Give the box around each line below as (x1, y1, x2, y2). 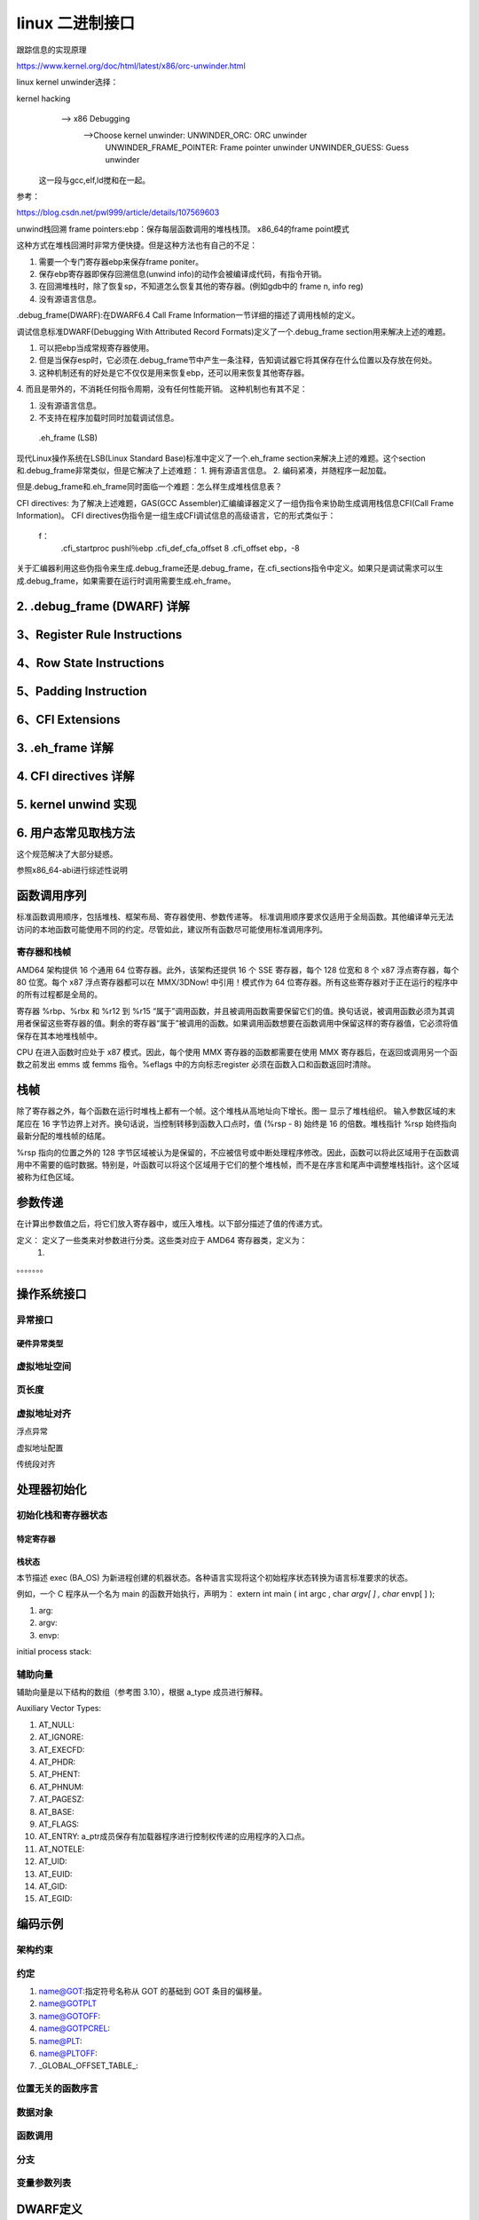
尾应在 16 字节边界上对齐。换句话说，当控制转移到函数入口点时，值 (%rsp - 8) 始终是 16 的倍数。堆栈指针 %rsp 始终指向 (16, 1118, 457, 1129)
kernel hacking (16, 93, 71, 104)
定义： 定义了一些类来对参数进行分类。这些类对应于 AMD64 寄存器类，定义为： (16, 1234, 308, 1245)
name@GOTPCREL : (38, 2023, 111, 2034)
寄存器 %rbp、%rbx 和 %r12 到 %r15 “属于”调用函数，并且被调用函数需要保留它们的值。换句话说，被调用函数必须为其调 (16, 1005, 455, 1016)
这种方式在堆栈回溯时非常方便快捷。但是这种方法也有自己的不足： (16, 240, 257, 250)
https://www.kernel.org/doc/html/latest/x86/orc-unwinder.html (16, 60, 246, 71)
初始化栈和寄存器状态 (16, 1509, 108, 1521)
